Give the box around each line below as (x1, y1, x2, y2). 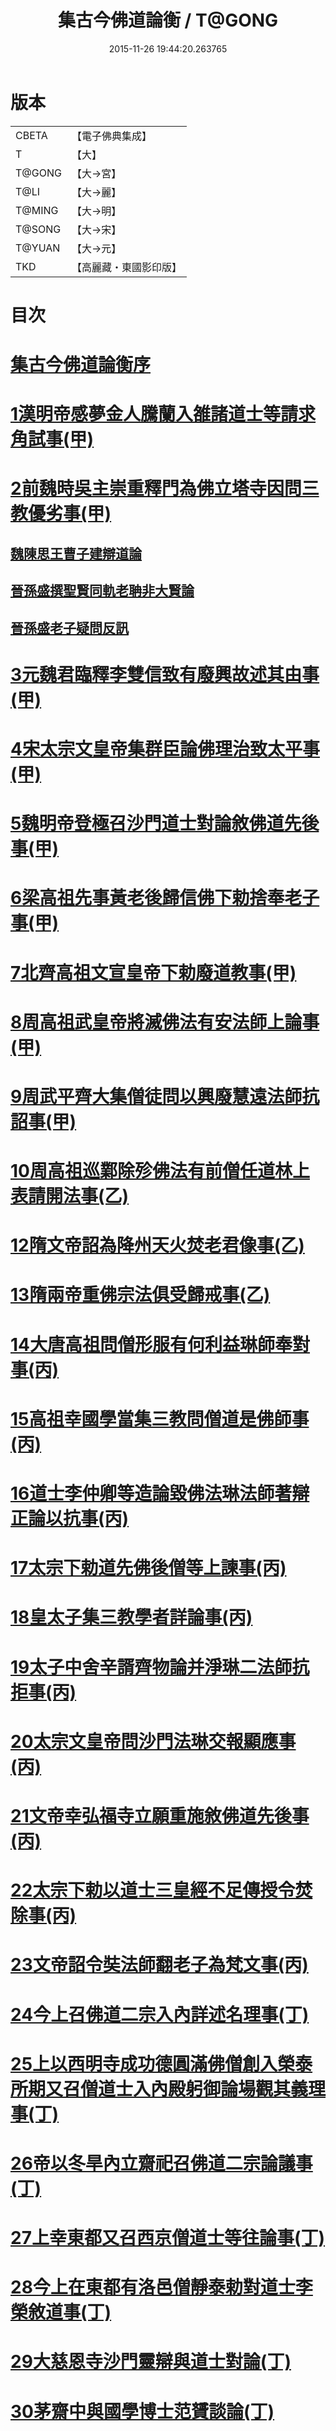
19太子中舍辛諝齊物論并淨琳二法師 (10, 1656, 293, 1678)
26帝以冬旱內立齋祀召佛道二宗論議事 (10, 2152, 313, 2175)
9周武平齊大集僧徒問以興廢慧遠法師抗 (10, 1085, 320, 1108)
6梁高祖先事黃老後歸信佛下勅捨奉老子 (10, 887, 320, 910)
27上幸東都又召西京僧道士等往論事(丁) (10, 2227, 326, 2250)
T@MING (15, 203, 59, 217)
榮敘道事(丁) (10, 2301, 112, 2324)
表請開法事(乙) (10, 1185, 130, 1208)
